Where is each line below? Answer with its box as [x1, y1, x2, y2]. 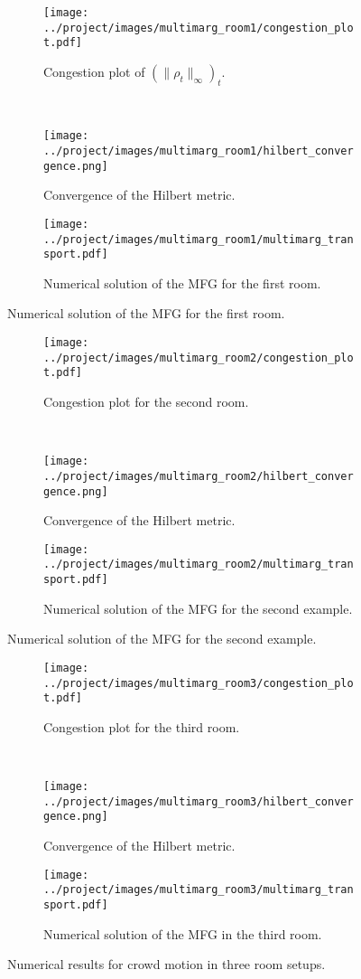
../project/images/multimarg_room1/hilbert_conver [43, 145, 354, 158]
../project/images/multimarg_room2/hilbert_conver [43, 469, 354, 483]
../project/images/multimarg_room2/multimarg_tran [43, 558, 354, 571]
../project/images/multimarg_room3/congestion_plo [43, 676, 354, 690]
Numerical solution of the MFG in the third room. [43, 924, 322, 943]
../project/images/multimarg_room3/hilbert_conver [43, 795, 354, 808]
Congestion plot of [43, 61, 145, 80]
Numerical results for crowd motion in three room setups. [7, 955, 326, 974]
